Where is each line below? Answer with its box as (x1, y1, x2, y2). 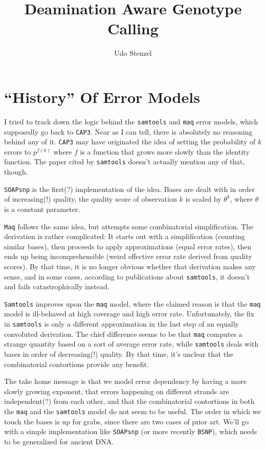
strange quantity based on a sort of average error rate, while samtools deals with (4, 338, 259, 349)
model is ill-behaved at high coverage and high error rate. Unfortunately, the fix (4, 308, 255, 319)
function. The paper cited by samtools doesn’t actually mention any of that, (4, 156, 245, 167)
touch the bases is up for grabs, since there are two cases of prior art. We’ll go (4, 416, 249, 426)
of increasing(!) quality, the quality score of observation (4, 194, 177, 204)
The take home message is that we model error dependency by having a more (4, 376, 247, 387)
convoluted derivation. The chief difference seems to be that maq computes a (4, 328, 242, 339)
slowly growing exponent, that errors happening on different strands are (4, 385, 229, 396)
